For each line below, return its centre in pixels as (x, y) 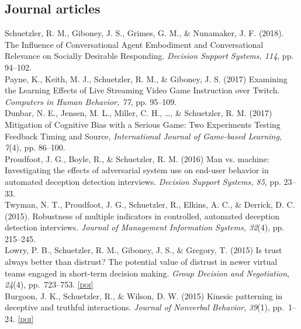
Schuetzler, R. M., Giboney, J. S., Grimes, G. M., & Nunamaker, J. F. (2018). (144, 33)
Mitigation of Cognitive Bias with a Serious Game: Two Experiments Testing (143, 124)
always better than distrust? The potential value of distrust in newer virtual (141, 262)
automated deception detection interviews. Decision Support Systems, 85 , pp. (143, 181)
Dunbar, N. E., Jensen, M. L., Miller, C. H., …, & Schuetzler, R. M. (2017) (139, 113)
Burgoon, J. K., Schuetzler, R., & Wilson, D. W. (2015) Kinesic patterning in (144, 295)
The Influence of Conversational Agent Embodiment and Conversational (134, 44)
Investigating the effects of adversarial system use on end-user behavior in (137, 170)
